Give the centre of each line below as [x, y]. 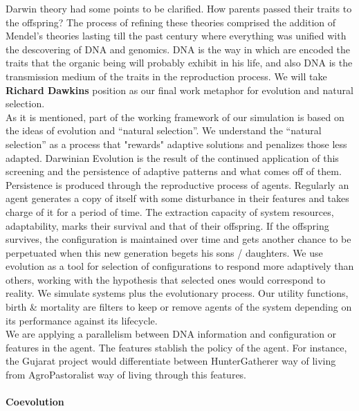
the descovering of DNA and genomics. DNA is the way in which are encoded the [178, 49]
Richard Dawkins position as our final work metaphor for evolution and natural [179, 90]
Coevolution [35, 402]
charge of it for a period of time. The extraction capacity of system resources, [170, 211]
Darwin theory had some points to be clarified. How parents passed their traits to [179, 8]
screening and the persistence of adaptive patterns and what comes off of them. [174, 171]
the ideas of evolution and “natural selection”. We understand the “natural [164, 130]
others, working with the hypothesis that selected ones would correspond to [166, 279]
